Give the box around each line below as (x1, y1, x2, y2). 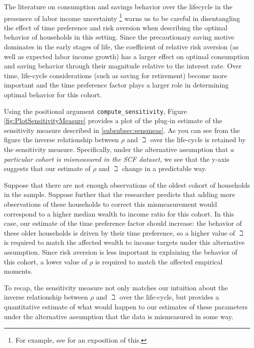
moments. (4, 266, 33, 276)
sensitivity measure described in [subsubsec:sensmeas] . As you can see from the (4, 125, 240, 135)
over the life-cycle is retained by (150, 134, 246, 145)
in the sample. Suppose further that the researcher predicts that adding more (4, 189, 235, 199)
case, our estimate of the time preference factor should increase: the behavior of (4, 218, 242, 228)
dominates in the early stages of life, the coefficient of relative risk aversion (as (4, 42, 239, 52)
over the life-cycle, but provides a (119, 292, 219, 302)
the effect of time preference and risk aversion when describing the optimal (4, 22, 228, 32)
